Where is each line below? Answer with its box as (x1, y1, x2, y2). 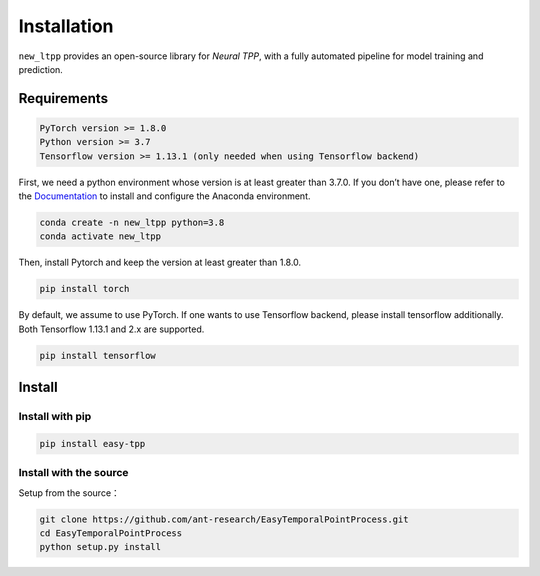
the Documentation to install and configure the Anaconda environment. (18, 190, 311, 202)
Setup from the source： (18, 486, 120, 499)
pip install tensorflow (39, 350, 157, 361)
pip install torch (39, 283, 130, 295)
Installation (18, 15, 114, 37)
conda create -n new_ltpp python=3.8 (39, 217, 225, 229)
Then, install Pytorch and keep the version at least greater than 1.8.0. (18, 256, 302, 269)
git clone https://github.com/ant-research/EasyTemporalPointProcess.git (39, 513, 409, 525)
